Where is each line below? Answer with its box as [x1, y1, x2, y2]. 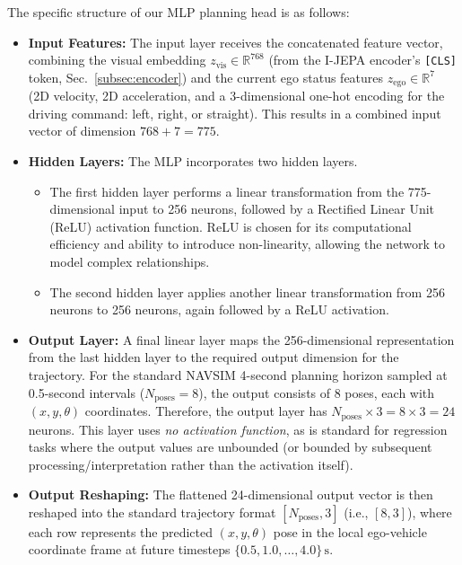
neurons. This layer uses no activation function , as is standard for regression [28, 419, 448, 438]
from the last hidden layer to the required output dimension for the [28, 348, 399, 366]
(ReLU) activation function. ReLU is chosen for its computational [49, 216, 412, 235]
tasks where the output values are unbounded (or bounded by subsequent [28, 437, 432, 456]
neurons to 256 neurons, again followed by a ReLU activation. [49, 300, 389, 319]
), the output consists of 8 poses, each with [198, 383, 435, 402]
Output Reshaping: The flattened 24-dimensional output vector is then [28, 485, 433, 504]
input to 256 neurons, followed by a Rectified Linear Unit [118, 199, 435, 218]
